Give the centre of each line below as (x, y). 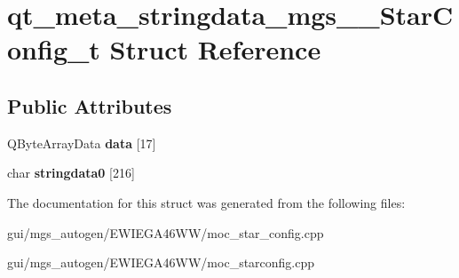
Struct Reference (215, 49)
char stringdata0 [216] (71, 173)
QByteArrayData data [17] (82, 143)
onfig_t (54, 49)
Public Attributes (90, 105)
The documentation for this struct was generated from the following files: (206, 202)
